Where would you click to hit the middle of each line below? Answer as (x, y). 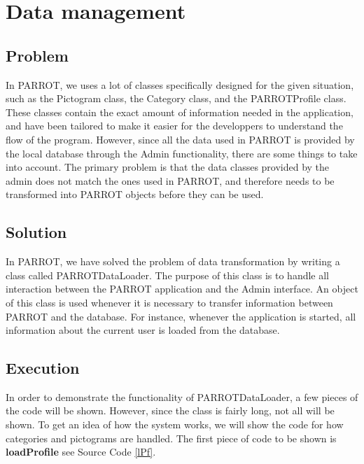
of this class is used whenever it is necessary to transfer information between (169, 302)
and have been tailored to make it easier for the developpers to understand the (174, 126)
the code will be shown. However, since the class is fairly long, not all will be (170, 410)
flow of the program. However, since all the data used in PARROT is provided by (180, 139)
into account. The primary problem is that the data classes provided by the (168, 167)
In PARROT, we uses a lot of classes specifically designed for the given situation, (180, 84)
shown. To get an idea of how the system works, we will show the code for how (175, 424)
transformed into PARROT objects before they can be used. (135, 194)
